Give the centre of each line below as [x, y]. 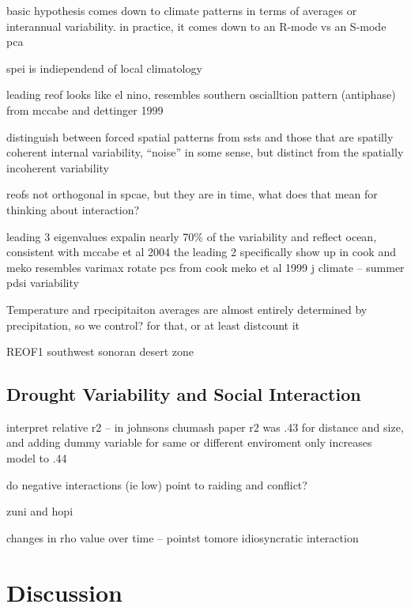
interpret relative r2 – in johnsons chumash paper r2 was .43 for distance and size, [205, 427]
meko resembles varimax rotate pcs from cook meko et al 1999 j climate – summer [205, 267]
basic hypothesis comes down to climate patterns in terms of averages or [182, 10]
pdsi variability [43, 283]
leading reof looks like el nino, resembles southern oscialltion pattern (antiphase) [201, 94]
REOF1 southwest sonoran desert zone [100, 351]
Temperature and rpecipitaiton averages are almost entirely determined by [187, 309]
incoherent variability [58, 167]
